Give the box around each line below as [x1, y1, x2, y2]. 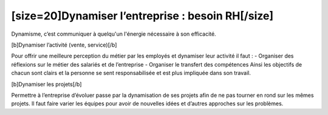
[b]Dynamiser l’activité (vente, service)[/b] [11, 41, 117, 48]
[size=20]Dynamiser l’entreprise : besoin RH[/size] [11, 9, 273, 22]
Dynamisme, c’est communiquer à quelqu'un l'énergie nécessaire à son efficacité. [11, 30, 216, 38]
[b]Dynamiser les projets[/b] [11, 80, 82, 88]
